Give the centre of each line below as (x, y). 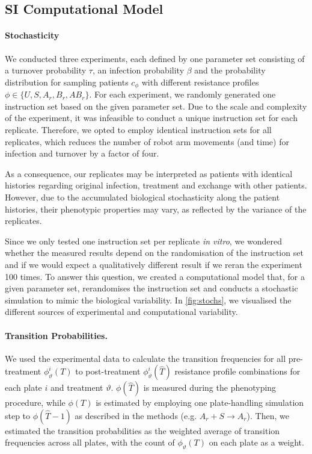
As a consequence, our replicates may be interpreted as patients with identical (149, 173)
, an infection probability (138, 70)
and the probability (230, 70)
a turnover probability (46, 70)
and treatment (77, 387)
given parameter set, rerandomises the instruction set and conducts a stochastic (151, 288)
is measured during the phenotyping (210, 387)
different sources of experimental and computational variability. (121, 312)
